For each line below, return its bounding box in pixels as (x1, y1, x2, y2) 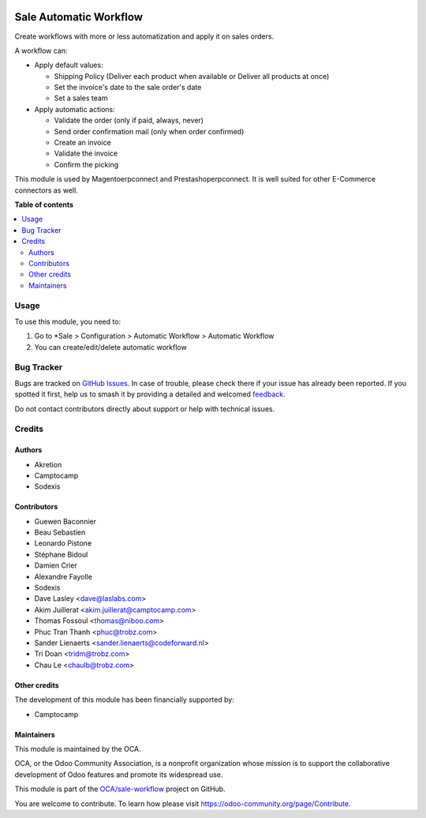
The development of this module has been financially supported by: (14, 695, 234, 704)
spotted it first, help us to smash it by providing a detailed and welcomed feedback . (14, 389, 286, 399)
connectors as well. (14, 186, 78, 195)
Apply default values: (34, 60, 103, 70)
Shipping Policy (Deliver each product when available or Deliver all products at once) (54, 71, 330, 81)
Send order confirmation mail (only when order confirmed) (54, 126, 245, 136)
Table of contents (14, 200, 74, 209)
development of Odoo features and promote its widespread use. (14, 770, 223, 779)
